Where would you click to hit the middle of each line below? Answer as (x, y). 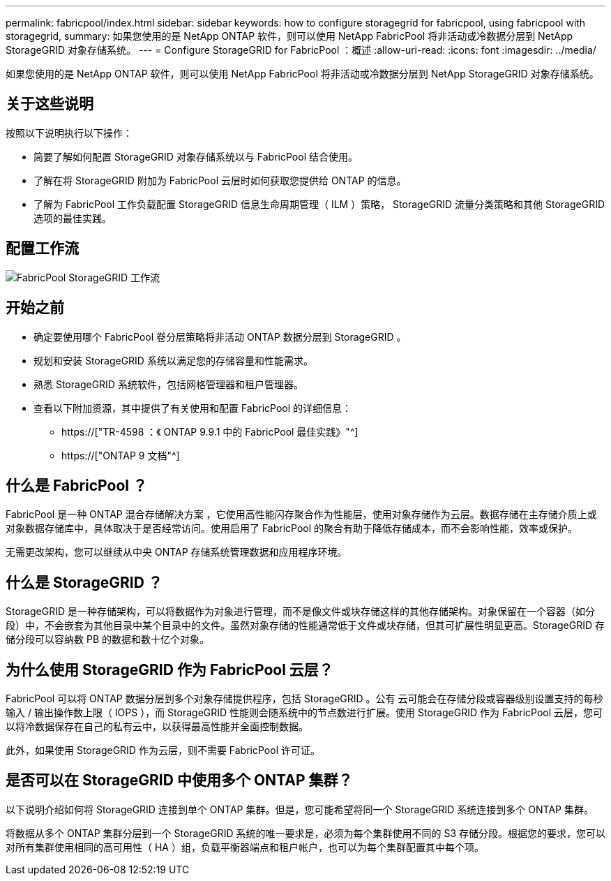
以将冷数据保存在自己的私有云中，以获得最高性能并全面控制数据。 (157, 727)
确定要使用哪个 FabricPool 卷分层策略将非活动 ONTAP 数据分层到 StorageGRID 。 (220, 336)
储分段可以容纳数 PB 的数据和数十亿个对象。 (107, 639)
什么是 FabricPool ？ (76, 485)
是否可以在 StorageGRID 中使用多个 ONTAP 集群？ (179, 780)
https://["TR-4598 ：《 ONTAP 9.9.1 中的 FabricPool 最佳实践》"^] (210, 431)
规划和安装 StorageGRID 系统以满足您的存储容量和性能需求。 (173, 360)
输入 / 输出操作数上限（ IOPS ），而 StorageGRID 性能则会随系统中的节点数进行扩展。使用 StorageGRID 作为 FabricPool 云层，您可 (304, 713)
